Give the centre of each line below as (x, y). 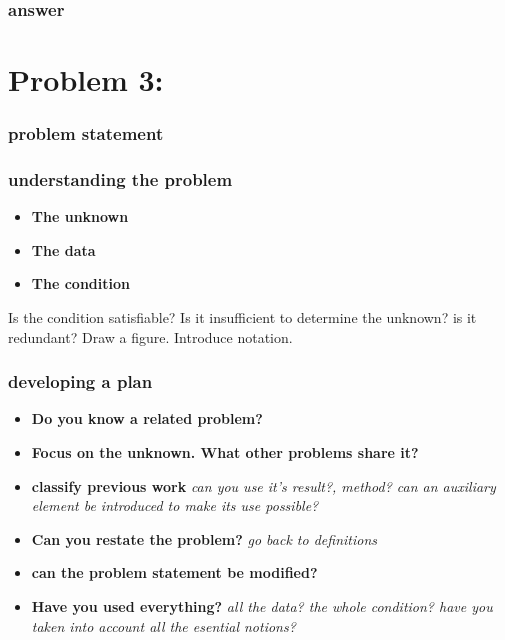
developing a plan (80, 381)
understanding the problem (120, 178)
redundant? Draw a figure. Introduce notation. (150, 336)
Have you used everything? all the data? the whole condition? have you (262, 606)
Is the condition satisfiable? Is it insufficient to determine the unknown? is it (242, 317)
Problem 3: (86, 79)
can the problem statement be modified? (174, 572)
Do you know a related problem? (147, 418)
